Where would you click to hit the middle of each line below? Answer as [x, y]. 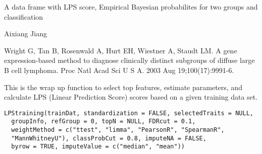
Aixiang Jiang [25, 33]
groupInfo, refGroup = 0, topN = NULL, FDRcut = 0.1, [103, 122]
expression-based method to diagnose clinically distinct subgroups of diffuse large [129, 60]
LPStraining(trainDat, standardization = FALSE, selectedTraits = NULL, [129, 113]
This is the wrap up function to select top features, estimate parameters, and [123, 87]
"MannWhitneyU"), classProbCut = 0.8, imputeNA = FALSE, [109, 138]
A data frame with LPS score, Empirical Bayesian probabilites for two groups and [131, 7]
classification [24, 16]
